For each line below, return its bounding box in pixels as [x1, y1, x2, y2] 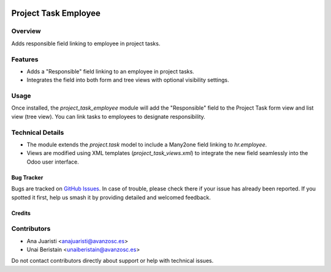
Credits [11, 209, 31, 217]
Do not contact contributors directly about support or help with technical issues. [11, 257, 214, 265]
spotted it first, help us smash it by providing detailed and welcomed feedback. [11, 194, 211, 201]
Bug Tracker [11, 173, 44, 181]
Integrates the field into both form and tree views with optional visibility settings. [26, 77, 229, 84]
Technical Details [11, 128, 64, 137]
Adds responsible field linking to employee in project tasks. [11, 40, 161, 47]
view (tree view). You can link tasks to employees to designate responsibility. [11, 113, 205, 120]
